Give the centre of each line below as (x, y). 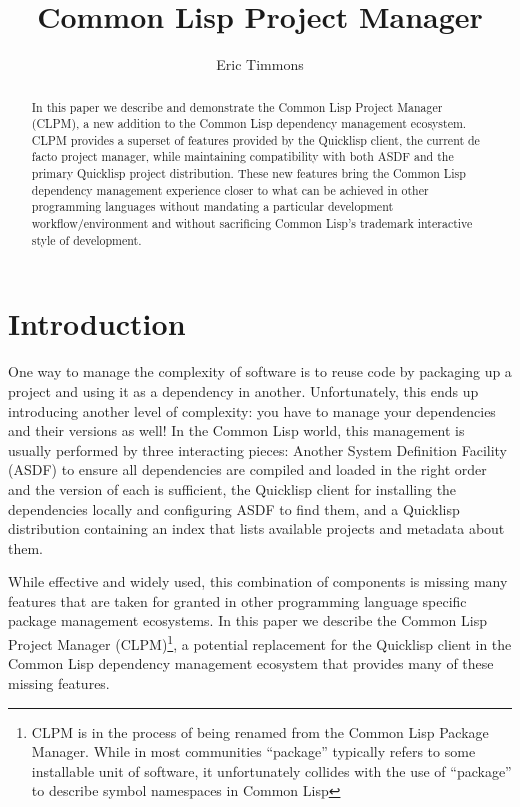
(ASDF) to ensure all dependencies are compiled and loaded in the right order (247, 469)
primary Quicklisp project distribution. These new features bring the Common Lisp (248, 173)
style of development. (86, 239)
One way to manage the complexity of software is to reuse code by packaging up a (260, 371)
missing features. (59, 682)
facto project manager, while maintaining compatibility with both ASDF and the (242, 156)
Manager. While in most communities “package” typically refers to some (253, 751)
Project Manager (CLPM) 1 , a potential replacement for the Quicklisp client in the (260, 642)
